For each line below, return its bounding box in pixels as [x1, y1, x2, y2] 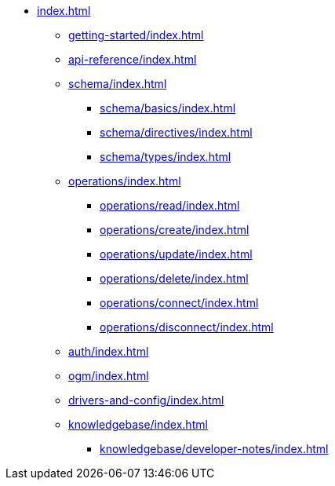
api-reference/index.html [68, 53, 197, 66]
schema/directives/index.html [100, 126, 253, 139]
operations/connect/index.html [100, 296, 259, 309]
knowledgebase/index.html [68, 418, 208, 431]
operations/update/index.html [100, 247, 253, 261]
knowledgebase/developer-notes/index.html [100, 442, 329, 455]
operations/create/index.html [100, 223, 249, 236]
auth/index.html [68, 345, 149, 358]
